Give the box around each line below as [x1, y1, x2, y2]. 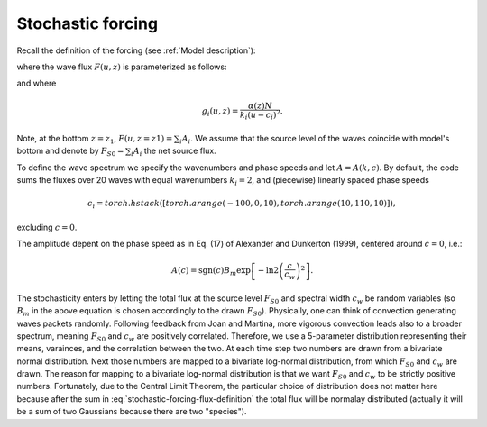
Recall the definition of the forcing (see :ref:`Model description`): [16, 45, 256, 56]
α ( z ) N [248, 100, 272, 111]
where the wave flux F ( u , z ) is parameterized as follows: [16, 61, 227, 72]
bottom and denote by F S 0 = [16, 145, 124, 158]
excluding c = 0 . [16, 222, 78, 232]
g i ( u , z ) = [201, 105, 239, 118]
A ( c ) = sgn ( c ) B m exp [171, 266, 252, 278]
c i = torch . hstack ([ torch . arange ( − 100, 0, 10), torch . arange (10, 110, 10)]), [87, 198, 396, 211]
